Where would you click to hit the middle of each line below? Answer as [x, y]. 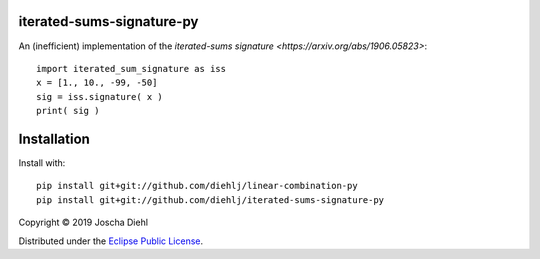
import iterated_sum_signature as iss [131, 68]
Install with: [42, 162]
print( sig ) [68, 111]
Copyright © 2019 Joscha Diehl [83, 222]
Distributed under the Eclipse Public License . [111, 241]
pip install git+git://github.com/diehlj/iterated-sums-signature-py [210, 199]
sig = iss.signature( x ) [100, 96]
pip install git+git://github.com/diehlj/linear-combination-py [197, 186]
